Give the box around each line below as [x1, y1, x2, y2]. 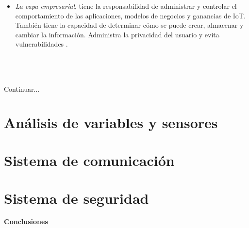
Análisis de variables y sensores [4, 112, 218, 132]
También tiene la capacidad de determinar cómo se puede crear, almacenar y [15, 20, 244, 30]
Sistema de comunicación [4, 150, 175, 170]
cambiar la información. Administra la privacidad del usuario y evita [15, 29, 219, 39]
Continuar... [4, 83, 40, 94]
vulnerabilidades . [15, 39, 68, 49]
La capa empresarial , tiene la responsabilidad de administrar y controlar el [15, 1, 237, 11]
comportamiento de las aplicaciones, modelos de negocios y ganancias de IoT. [15, 10, 246, 20]
